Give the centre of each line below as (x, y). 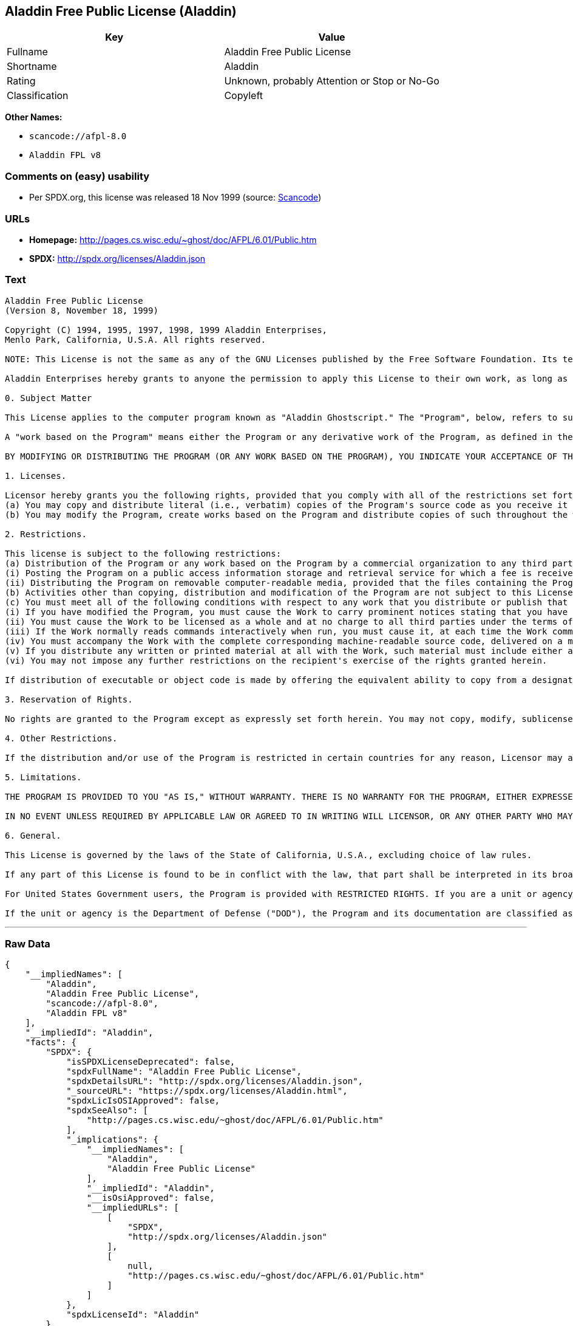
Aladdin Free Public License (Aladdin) (121, 11)
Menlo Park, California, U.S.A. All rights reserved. (135, 339)
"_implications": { (112, 1140)
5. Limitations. (43, 777)
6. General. (33, 835)
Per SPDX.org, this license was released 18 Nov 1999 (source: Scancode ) (175, 198)
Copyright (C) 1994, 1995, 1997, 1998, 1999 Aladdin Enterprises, (166, 330)
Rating (21, 81)
